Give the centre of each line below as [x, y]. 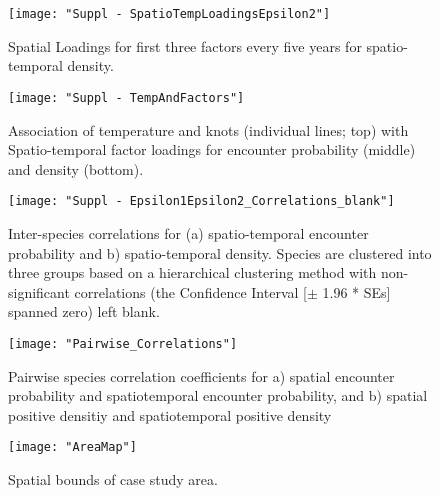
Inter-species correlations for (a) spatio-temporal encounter [188, 232]
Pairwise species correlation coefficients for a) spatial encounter [201, 375]
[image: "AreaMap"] [72, 447]
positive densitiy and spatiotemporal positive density [170, 414]
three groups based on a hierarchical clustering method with [192, 272]
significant [39, 291]
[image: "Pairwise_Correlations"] [123, 343]
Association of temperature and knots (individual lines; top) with [208, 129]
